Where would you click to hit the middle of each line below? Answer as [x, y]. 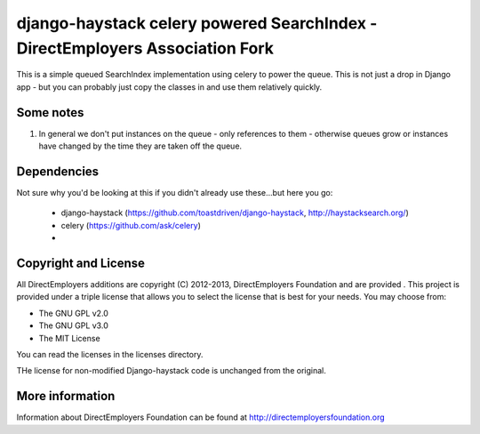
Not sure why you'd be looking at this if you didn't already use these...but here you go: [175, 192]
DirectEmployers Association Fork [145, 48]
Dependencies [58, 171]
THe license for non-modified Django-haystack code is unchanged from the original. [171, 371]
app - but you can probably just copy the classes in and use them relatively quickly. [169, 87]
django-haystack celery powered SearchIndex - [197, 23]
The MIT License [70, 338]
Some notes [50, 113]
